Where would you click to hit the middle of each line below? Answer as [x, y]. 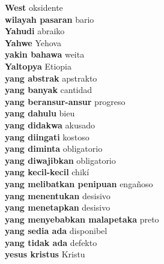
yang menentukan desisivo [58, 195]
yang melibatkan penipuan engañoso [79, 183]
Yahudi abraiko [35, 31]
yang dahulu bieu [40, 113]
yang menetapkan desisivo [58, 207]
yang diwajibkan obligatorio [60, 160]
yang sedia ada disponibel [56, 231]
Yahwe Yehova [33, 42]
